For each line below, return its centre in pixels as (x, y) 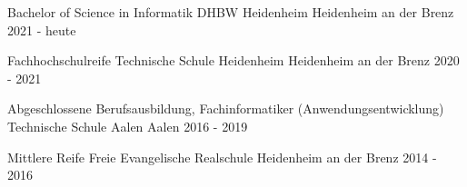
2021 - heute (42, 30)
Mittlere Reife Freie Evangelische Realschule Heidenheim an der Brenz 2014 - (222, 157)
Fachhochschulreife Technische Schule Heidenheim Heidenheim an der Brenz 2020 (233, 60)
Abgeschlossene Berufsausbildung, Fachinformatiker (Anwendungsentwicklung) (226, 108)
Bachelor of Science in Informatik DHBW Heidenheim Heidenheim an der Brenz (231, 12)
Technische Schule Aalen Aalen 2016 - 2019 (128, 126)
